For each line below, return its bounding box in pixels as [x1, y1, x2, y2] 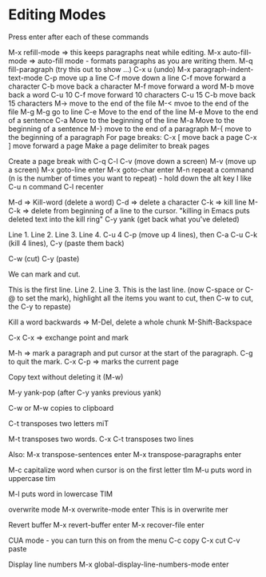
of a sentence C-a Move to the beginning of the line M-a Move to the [8, 115, 235, 125]
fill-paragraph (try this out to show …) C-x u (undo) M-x [8, 64, 191, 74]
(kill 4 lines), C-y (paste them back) [8, 238, 125, 248]
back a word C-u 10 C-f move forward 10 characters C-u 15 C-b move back [8, 90, 256, 99]
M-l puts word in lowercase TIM [8, 489, 113, 499]
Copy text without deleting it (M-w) [8, 372, 124, 381]
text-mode [8, 73, 43, 82]
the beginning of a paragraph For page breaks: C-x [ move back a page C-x [8, 132, 257, 141]
